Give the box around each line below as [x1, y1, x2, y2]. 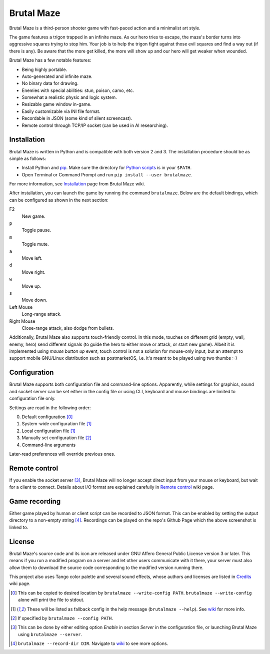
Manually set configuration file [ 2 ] [21, 435, 92, 441]
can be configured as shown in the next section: [9, 197, 108, 203]
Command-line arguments [21, 442, 76, 448]
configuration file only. [9, 395, 56, 402]
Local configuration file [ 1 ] [21, 428, 76, 434]
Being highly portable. [21, 66, 67, 72]
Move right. [21, 269, 45, 275]
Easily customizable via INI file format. [21, 108, 100, 114]
